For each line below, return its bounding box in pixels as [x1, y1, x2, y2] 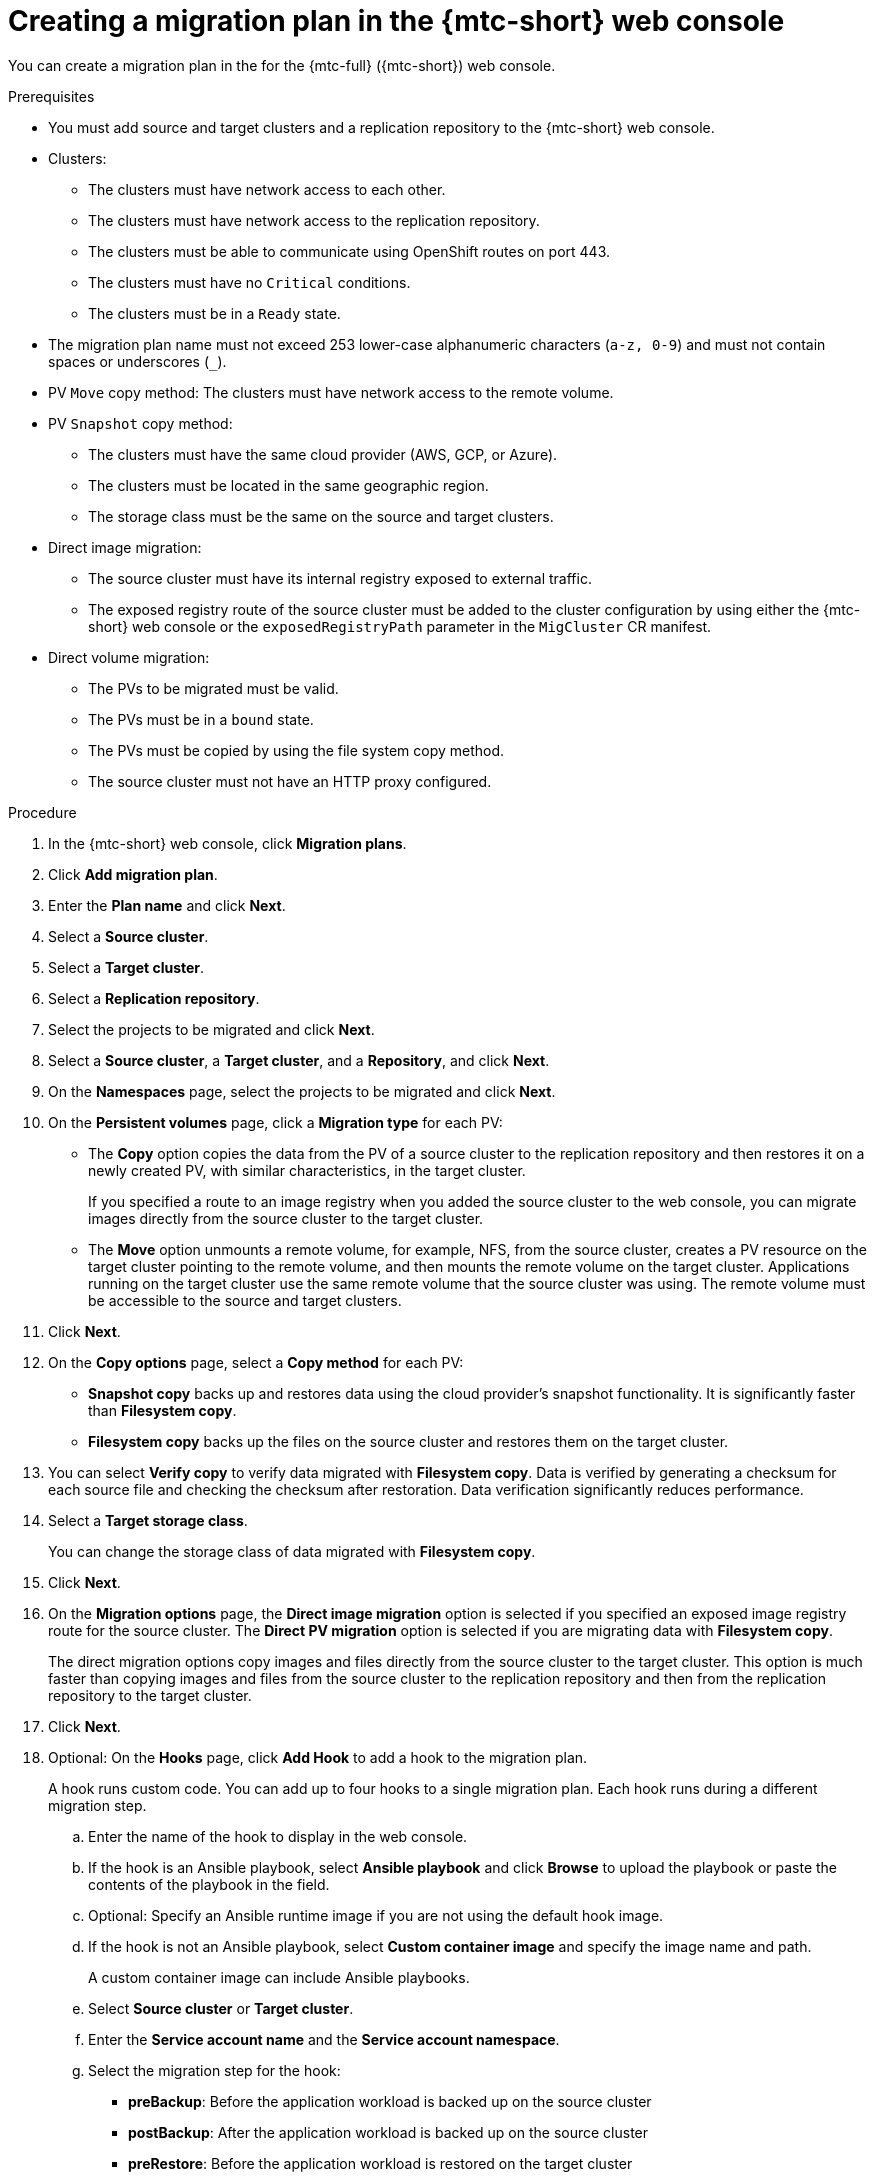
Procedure [8, 803, 77, 821]
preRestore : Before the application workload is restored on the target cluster [128, 2154, 633, 2172]
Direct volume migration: [48, 648, 210, 666]
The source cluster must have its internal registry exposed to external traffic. [88, 569, 592, 587]
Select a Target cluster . [48, 958, 205, 976]
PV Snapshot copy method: [48, 414, 233, 432]
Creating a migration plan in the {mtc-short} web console [8, 4, 785, 38]
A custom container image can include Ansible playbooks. [88, 1968, 470, 1986]
